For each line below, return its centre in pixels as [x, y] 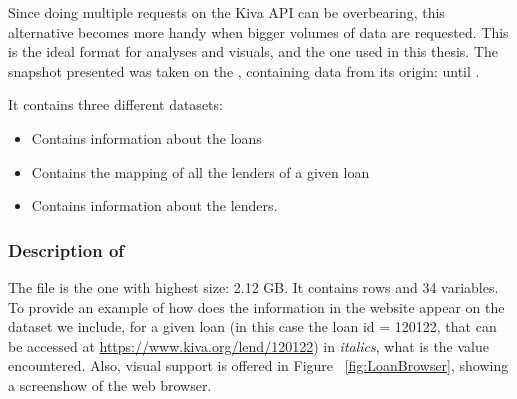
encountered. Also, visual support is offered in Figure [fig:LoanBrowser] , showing [258, 365]
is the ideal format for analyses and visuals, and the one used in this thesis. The [253, 51]
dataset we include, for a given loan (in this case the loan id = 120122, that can [252, 326]
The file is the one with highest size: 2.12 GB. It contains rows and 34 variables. [253, 286]
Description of [66, 249]
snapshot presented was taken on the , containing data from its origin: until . [244, 70]
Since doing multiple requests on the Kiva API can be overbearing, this [226, 12]
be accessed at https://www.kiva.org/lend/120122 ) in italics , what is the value [248, 345]
